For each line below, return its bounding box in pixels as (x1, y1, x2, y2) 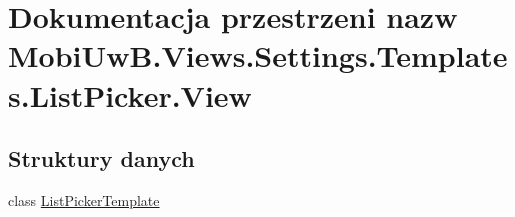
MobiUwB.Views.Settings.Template (8, 35, 508, 76)
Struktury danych (8, 143, 195, 174)
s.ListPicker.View (8, 74, 252, 115)
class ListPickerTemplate (8, 189, 160, 210)
